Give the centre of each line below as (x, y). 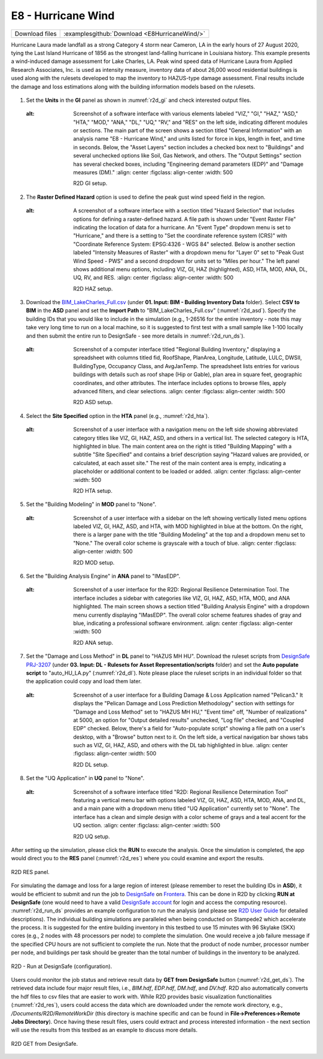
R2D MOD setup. (94, 562)
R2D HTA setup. (93, 490)
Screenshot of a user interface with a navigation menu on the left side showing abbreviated (186, 430)
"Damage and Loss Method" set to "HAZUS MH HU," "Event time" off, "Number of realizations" (190, 712)
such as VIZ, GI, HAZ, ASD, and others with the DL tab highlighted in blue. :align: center (181, 745)
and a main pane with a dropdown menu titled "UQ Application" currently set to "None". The (187, 809)
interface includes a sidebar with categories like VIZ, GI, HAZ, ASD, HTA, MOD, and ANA (182, 598)
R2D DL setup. (91, 764)
